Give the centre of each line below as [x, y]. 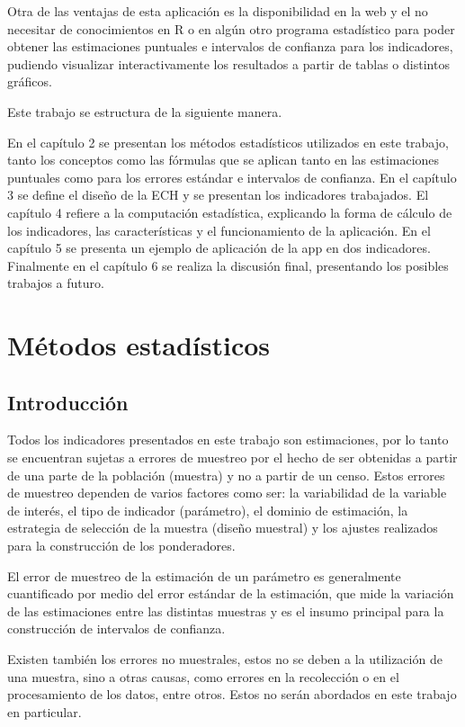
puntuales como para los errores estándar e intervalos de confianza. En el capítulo [232, 177]
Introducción [68, 402]
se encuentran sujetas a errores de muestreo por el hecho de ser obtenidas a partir [232, 458]
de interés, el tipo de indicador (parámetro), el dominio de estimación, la [208, 510]
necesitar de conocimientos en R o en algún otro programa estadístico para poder [231, 28]
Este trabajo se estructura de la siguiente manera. [145, 111]
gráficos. [30, 81]
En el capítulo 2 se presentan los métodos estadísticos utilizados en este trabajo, [228, 142]
